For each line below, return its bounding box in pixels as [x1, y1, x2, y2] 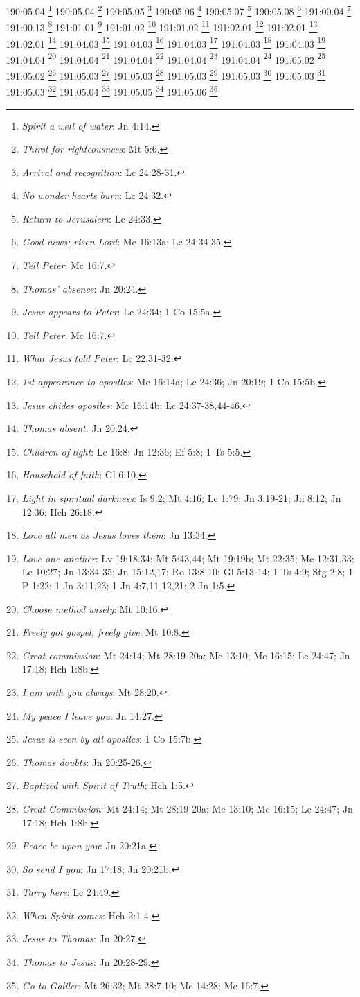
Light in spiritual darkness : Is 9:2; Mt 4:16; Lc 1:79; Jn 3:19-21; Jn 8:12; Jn [21, 491, 341, 505]
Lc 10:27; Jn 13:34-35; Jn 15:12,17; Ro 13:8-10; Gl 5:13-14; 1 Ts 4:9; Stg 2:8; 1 [21, 564, 353, 579]
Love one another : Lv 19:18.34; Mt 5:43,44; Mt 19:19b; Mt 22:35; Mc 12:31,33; [21, 550, 354, 565]
